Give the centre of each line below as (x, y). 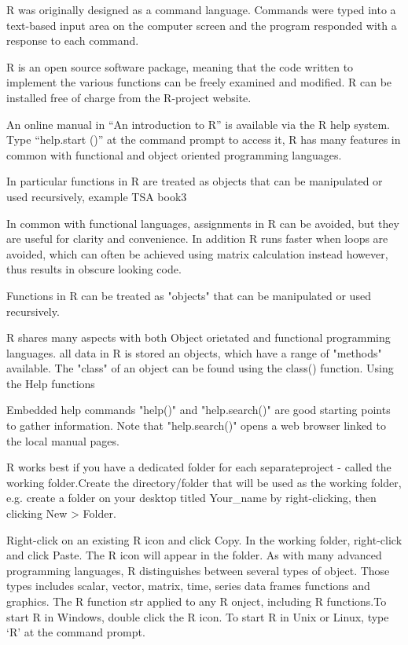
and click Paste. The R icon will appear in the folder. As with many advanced (194, 555)
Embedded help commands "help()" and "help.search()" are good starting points (198, 410)
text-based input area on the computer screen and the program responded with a (202, 25)
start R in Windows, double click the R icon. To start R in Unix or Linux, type (198, 616)
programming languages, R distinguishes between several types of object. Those (198, 570)
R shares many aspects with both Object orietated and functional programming (198, 337)
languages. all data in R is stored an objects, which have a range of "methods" (194, 352)
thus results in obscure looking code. (94, 269)
